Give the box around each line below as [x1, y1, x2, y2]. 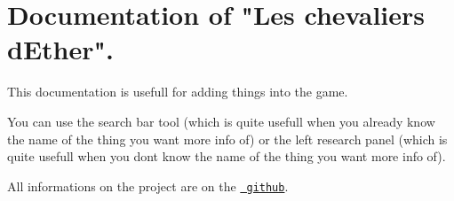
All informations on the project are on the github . [7, 176, 289, 195]
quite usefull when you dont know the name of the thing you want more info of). [7, 147, 446, 166]
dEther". [7, 31, 114, 67]
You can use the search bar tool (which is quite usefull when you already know [7, 112, 435, 130]
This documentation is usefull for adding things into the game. [7, 82, 348, 101]
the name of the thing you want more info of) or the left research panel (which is [7, 129, 448, 148]
